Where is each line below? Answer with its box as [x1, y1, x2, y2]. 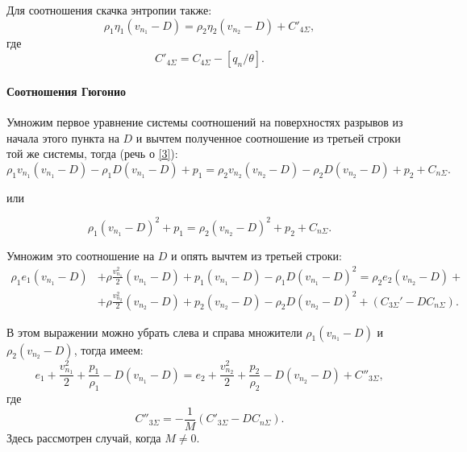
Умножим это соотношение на [6, 247, 155, 263]
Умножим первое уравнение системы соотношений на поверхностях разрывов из [6, 113, 403, 130]
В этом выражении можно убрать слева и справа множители [6, 323, 302, 340]
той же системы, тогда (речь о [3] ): [6, 145, 178, 162]
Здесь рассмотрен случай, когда [6, 429, 161, 446]
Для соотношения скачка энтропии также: [6, 2, 212, 18]
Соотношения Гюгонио [6, 82, 127, 99]
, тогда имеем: [73, 341, 144, 358]
